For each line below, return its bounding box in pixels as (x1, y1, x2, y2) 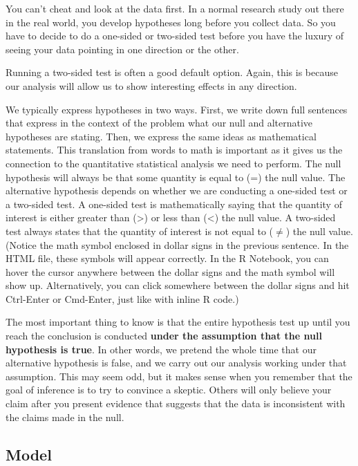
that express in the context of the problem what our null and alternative (6, 115, 313, 130)
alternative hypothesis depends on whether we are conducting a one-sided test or (6, 183, 348, 198)
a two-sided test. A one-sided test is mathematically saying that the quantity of (6, 196, 342, 211)
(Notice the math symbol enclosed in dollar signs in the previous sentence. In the (6, 237, 349, 252)
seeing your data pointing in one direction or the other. (6, 41, 239, 56)
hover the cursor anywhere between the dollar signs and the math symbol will (6, 264, 335, 279)
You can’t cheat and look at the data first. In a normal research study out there (6, 1, 344, 15)
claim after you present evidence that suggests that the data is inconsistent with (6, 396, 346, 411)
